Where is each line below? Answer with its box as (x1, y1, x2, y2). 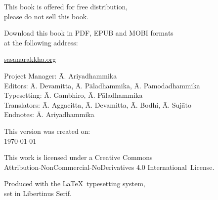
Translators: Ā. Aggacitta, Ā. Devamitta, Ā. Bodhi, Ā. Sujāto (4, 99, 192, 110)
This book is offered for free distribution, (4, 1, 128, 11)
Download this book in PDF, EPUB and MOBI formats (4, 28, 174, 38)
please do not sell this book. (4, 11, 88, 21)
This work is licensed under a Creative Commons (4, 152, 153, 162)
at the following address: (4, 37, 78, 47)
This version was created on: (4, 125, 90, 136)
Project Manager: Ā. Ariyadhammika (4, 70, 117, 80)
